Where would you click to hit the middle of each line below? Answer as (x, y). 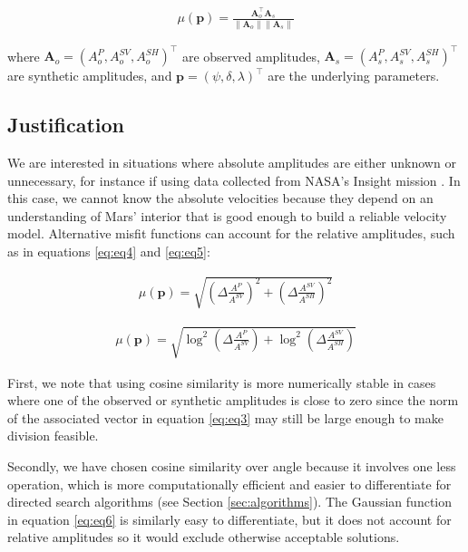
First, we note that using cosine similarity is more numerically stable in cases (222, 382)
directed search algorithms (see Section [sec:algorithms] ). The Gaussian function (230, 502)
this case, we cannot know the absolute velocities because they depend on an (220, 198)
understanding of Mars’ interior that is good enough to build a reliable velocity (227, 215)
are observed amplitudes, (251, 56)
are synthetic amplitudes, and (90, 76)
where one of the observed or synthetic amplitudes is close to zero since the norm (233, 400)
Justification (66, 125)
